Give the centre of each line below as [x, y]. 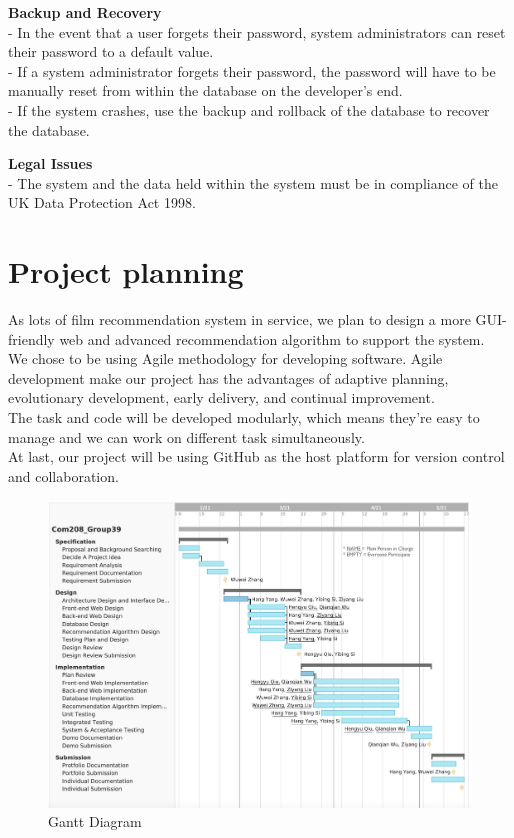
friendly [31, 338]
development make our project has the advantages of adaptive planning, [228, 377]
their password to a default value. [111, 51]
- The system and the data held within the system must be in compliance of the [253, 182]
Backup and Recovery [85, 12]
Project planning [126, 271]
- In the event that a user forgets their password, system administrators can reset [257, 31]
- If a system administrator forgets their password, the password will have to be [252, 70]
